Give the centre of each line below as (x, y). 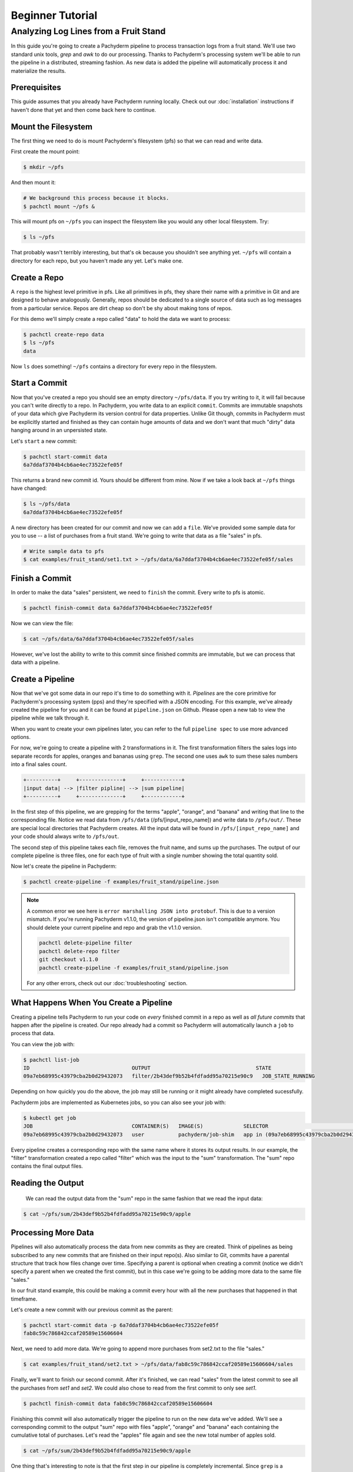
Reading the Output (47, 1183)
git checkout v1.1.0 (69, 959)
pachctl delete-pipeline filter (86, 943)
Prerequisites (36, 87)
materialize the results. (39, 71)
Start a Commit (39, 383)
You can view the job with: (43, 1044)
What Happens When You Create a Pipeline (92, 1003)
